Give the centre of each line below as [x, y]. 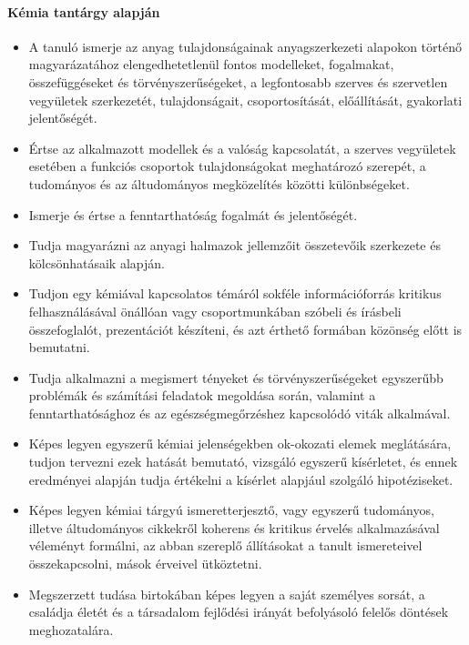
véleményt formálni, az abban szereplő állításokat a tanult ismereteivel [225, 545]
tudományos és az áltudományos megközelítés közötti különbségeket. [219, 183]
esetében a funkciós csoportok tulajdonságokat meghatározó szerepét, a [227, 166]
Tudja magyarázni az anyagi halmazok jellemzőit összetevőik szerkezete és [234, 245]
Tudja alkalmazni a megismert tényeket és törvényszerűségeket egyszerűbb [236, 377]
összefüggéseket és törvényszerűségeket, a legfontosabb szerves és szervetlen [238, 81]
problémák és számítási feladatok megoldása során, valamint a [202, 395]
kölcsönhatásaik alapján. [97, 262]
